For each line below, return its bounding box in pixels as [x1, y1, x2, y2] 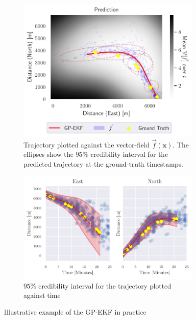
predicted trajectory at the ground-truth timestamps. [24, 158, 183, 169]
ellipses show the [24, 149, 73, 159]
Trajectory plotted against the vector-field [24, 139, 149, 149]
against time [24, 290, 61, 300]
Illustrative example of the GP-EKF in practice [4, 306, 147, 317]
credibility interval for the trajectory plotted [38, 280, 171, 291]
